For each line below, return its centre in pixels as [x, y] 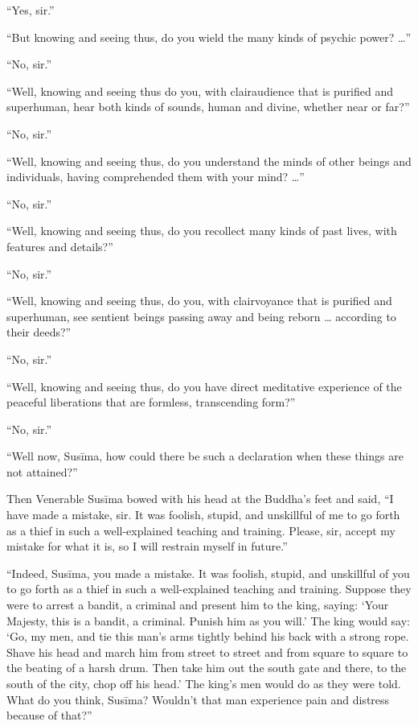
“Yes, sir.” [31, 10]
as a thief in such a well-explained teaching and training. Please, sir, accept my [201, 530]
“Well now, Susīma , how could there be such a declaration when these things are [205, 456]
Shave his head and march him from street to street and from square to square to [207, 652]
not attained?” [42, 471]
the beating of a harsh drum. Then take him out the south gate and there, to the [207, 668]
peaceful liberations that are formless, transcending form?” [151, 402]
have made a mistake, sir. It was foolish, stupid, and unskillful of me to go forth [203, 515]
